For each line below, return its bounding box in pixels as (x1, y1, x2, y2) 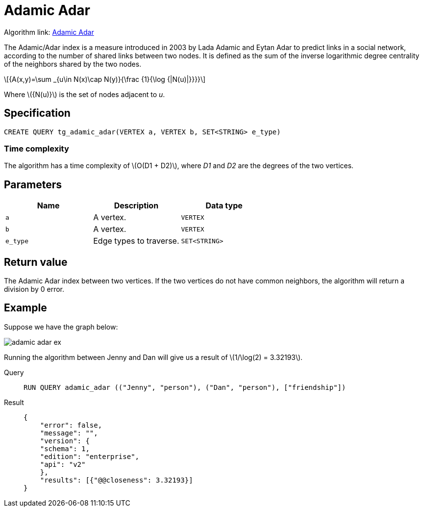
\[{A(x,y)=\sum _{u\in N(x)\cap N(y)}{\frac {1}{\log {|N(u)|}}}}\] (4, 75, 206, 83)
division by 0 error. (4, 285, 64, 294)
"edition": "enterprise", (40, 452, 140, 460)
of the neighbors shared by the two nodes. (4, 59, 142, 68)
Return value (4, 255, 68, 268)
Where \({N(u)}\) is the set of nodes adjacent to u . (4, 90, 165, 99)
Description (114, 201, 159, 211)
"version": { (40, 436, 90, 445)
